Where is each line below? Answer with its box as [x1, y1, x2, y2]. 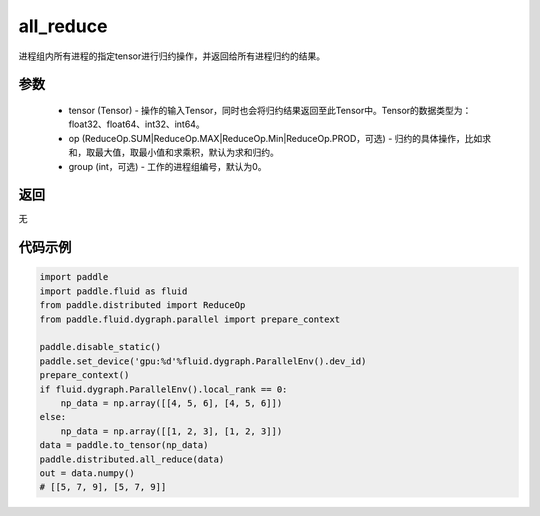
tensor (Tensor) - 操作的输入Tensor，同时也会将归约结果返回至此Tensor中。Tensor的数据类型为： [68, 104, 472, 116]
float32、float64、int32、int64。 [68, 118, 205, 130]
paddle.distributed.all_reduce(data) [39, 453, 225, 465]
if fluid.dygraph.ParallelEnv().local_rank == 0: [39, 383, 288, 395]
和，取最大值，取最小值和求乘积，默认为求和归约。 [68, 146, 279, 159]
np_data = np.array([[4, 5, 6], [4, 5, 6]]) [60, 397, 283, 409]
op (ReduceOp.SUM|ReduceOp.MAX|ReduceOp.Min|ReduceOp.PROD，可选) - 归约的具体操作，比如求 [68, 132, 492, 144]
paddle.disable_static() [39, 341, 162, 353]
